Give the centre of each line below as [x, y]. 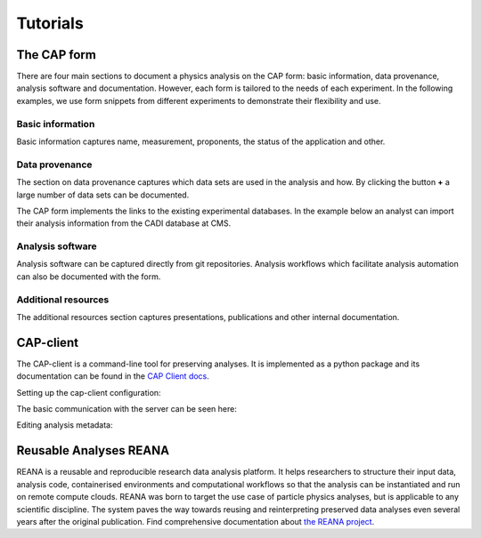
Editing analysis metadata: [65, 425]
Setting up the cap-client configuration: [89, 392]
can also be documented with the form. [89, 277]
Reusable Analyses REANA [93, 450]
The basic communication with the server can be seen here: [127, 409]
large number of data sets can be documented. [103, 195]
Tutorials [50, 23]
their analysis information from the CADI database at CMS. [124, 223]
